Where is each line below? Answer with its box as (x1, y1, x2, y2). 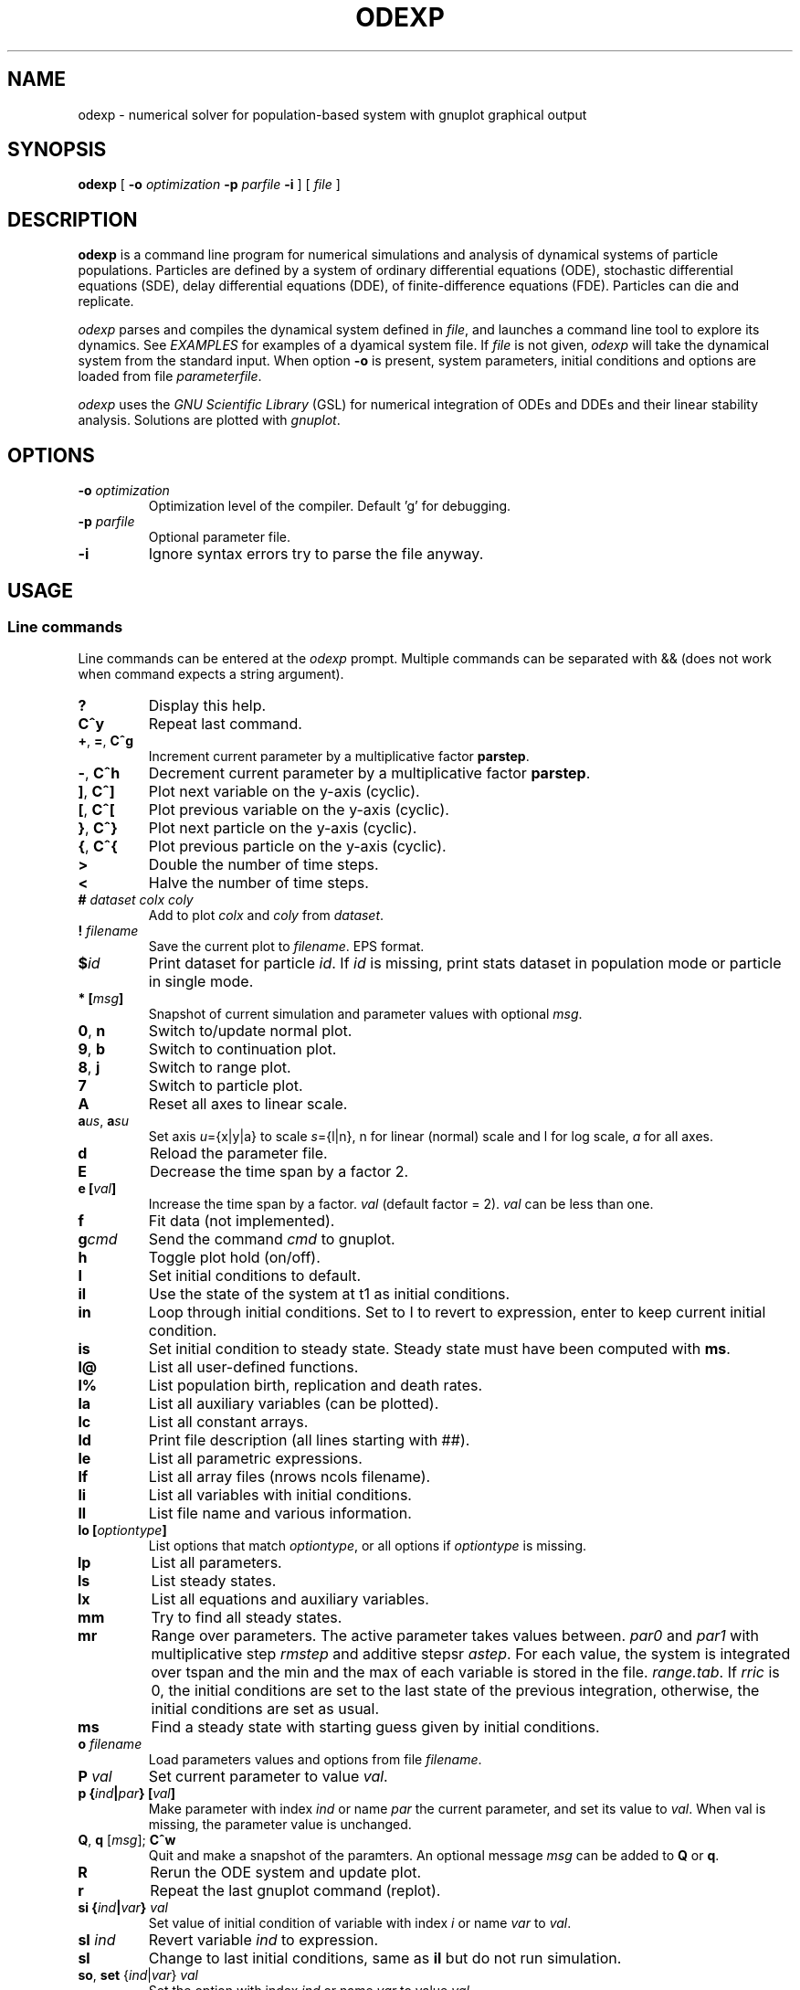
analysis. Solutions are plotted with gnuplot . (78, 412, 341, 429)
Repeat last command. (148, 714, 302, 734)
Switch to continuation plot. (148, 1040, 337, 1059)
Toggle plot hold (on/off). (148, 1248, 321, 1267)
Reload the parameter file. (149, 1144, 328, 1163)
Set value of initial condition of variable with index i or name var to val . (148, 1915, 572, 1932)
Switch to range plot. (148, 1058, 291, 1077)
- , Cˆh (78, 764, 121, 783)
